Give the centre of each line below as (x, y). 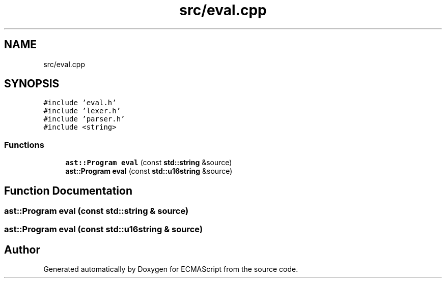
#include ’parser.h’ (84, 119)
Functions (24, 145)
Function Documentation (68, 191)
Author (22, 249)
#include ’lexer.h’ (82, 111)
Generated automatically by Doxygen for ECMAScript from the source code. (171, 269)
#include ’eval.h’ (80, 103)
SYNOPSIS (32, 84)
